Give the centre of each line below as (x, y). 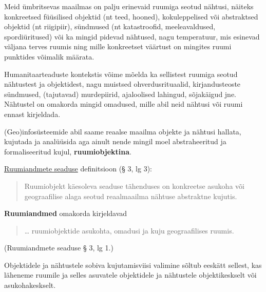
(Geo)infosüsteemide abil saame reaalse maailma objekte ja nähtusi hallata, (123, 131)
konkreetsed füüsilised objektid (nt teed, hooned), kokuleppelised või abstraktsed (131, 16)
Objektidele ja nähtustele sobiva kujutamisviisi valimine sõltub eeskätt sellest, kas (133, 265)
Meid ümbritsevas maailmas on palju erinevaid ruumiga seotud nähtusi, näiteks (129, 6)
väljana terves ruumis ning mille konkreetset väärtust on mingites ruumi (118, 46)
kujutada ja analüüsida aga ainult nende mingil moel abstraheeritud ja (115, 141)
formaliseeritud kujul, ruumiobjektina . (68, 151)
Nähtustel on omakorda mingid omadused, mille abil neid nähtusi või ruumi (123, 104)
